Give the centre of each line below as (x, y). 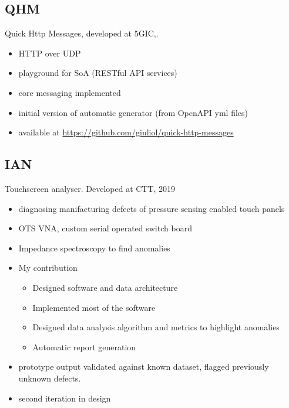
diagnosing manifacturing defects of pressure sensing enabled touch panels (152, 208)
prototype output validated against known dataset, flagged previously (144, 366)
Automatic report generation (84, 346)
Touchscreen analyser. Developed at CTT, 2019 (90, 188)
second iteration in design (65, 398)
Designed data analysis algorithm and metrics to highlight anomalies (156, 327)
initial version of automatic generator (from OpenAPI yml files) (133, 112)
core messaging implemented (70, 92)
